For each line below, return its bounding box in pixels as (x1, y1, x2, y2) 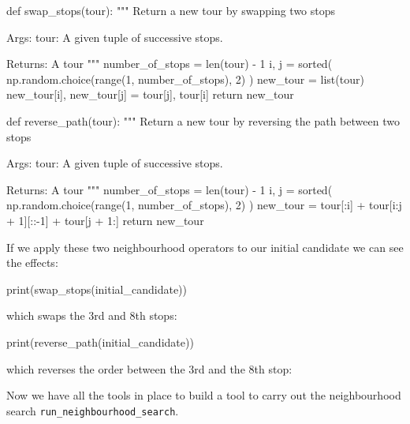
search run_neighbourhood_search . (6, 402, 179, 418)
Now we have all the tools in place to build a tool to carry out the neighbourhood (6, 387, 401, 403)
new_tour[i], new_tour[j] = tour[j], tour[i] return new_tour (6, 86, 294, 103)
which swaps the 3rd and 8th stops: (6, 307, 177, 324)
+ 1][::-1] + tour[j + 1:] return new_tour (6, 212, 204, 228)
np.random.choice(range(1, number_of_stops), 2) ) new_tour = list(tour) (6, 70, 364, 87)
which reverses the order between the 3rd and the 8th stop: (6, 360, 293, 377)
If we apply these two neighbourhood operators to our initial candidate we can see (6, 238, 404, 255)
